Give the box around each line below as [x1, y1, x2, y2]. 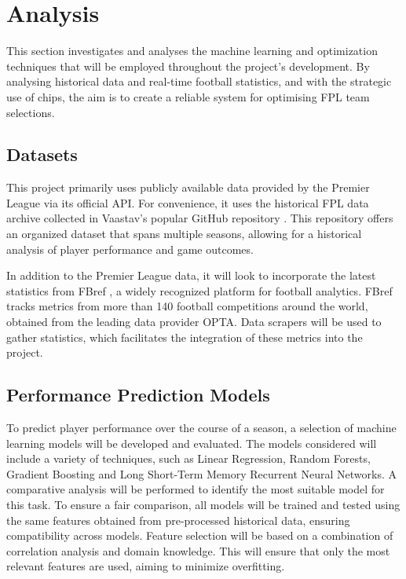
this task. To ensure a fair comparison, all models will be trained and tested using [6, 497, 401, 512]
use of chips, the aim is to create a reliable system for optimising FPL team [6, 88, 370, 104]
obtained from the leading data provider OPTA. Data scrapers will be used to [6, 313, 382, 330]
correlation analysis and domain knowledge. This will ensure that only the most [6, 542, 390, 559]
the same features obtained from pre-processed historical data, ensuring [6, 511, 350, 528]
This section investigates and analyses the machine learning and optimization [6, 42, 378, 59]
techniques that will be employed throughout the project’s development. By [6, 57, 370, 74]
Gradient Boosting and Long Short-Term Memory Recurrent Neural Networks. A [6, 465, 397, 482]
